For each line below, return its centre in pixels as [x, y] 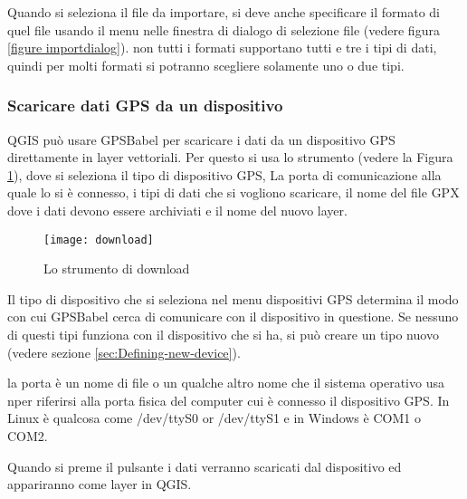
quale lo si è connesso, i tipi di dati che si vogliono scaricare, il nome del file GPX [233, 192]
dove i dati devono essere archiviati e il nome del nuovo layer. [177, 210]
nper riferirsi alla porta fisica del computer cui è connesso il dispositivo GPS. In [229, 400]
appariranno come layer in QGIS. [100, 484]
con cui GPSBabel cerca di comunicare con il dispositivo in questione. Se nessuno [233, 317]
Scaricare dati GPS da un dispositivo [145, 106]
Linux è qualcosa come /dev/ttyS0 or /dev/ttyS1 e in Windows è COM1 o [214, 418]
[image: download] [99, 240]
